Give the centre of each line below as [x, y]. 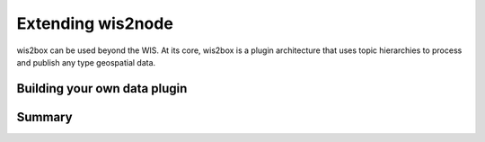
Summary [44, 117]
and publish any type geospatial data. [86, 62]
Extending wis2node [95, 23]
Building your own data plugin [102, 89]
